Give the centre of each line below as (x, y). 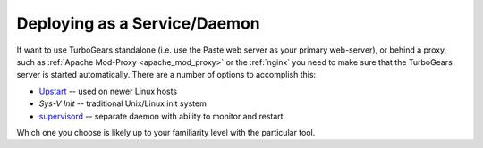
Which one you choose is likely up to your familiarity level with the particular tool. (166, 132)
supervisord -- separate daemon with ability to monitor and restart (161, 116)
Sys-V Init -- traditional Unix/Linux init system (123, 103)
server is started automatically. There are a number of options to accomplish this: (166, 75)
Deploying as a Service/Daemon (139, 23)
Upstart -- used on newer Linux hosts (108, 91)
